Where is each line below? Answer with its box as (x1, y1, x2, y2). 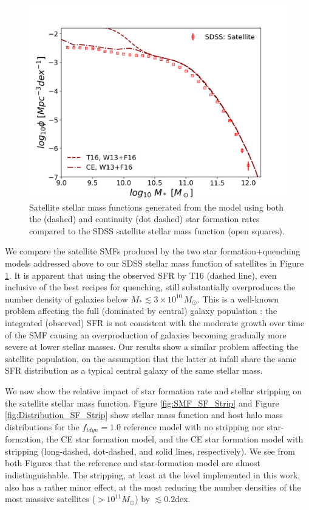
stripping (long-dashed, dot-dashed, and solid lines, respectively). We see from (5, 444, 295, 457)
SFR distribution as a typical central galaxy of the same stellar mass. (5, 364, 263, 377)
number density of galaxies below (5, 292, 128, 305)
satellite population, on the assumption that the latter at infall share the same (5, 352, 297, 365)
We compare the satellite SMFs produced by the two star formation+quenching (5, 245, 301, 257)
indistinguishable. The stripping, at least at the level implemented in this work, (5, 468, 301, 481)
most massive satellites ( (5, 492, 95, 505)
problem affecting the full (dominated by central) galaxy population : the (5, 304, 277, 317)
